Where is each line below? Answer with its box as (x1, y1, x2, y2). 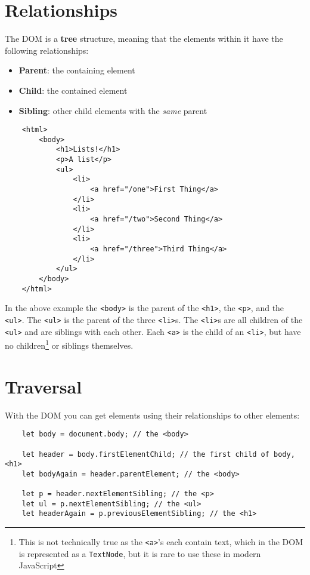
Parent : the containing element (18, 64, 135, 76)
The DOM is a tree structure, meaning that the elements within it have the (5, 32, 283, 45)
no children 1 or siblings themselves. (5, 337, 134, 351)
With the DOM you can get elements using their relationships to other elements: (5, 408, 300, 421)
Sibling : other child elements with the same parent (18, 104, 207, 116)
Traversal (5, 374, 82, 398)
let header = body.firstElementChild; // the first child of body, (21, 450, 295, 459)
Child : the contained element (18, 84, 128, 96)
